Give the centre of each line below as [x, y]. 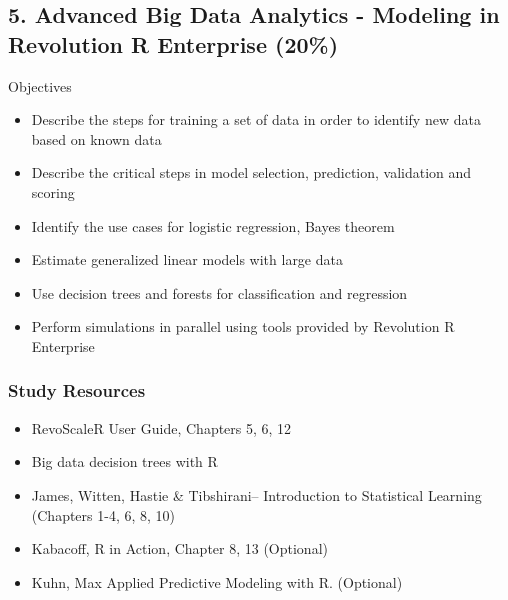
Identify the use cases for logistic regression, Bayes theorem [213, 225]
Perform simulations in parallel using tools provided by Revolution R [243, 326]
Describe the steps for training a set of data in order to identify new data [256, 119]
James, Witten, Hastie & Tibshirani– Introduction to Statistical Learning [256, 494]
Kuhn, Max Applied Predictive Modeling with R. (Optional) [217, 581]
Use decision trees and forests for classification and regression [219, 292]
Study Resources [77, 390]
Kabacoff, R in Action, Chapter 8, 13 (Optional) [179, 548]
